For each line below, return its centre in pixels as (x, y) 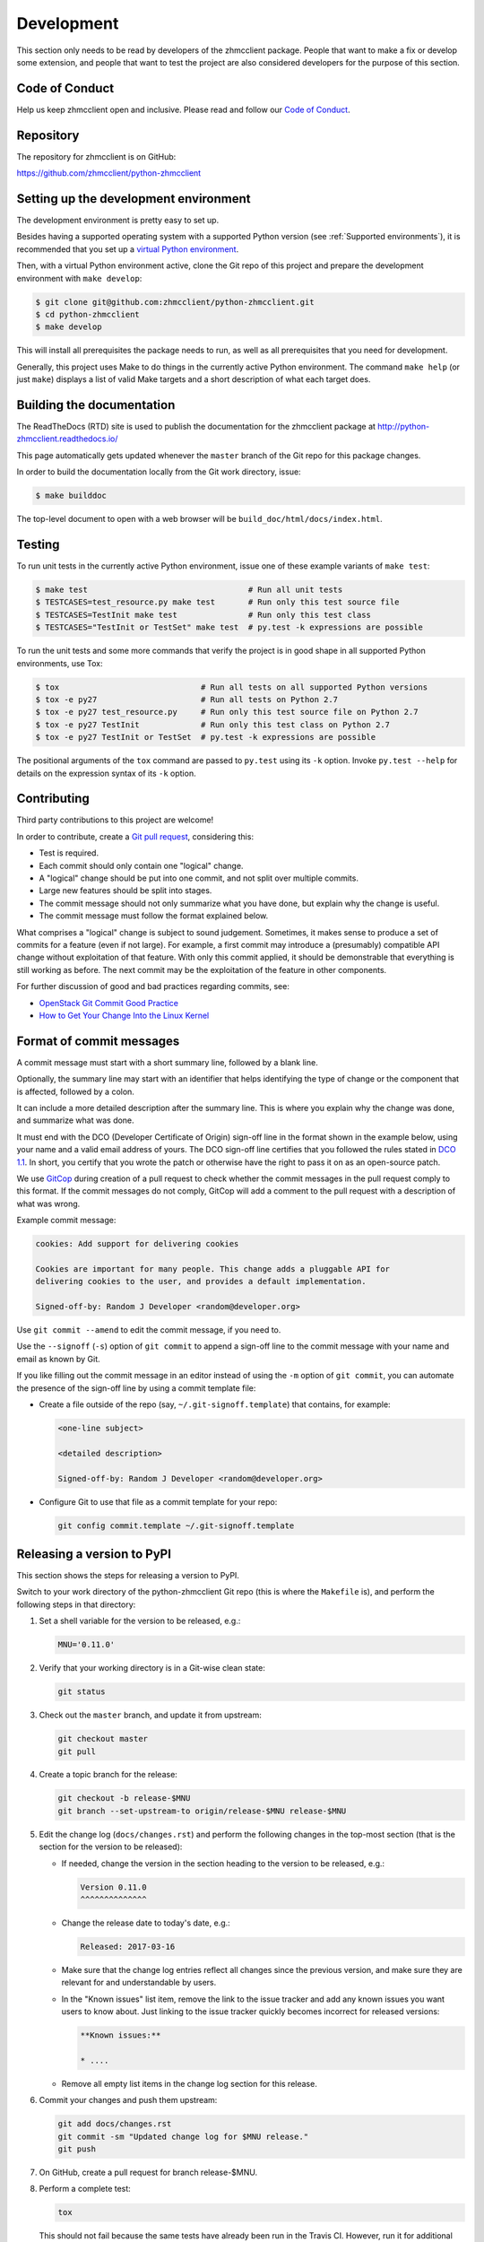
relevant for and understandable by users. (139, 1983)
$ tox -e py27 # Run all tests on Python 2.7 (187, 700)
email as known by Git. (58, 1359)
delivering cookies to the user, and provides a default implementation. (201, 1282)
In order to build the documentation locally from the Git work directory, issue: (159, 472)
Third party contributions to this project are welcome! (115, 820)
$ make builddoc (71, 496)
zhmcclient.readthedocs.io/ (67, 439)
